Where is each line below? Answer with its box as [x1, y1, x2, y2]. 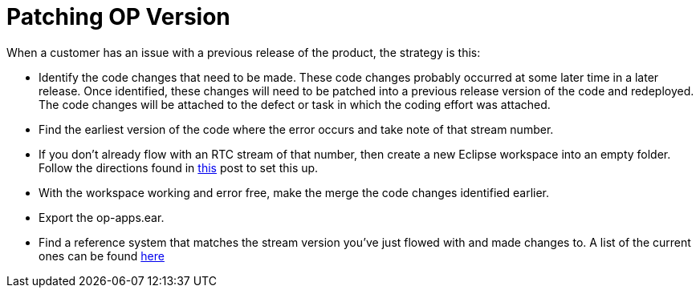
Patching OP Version [6, 3, 230, 30]
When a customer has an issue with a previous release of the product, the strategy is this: [6, 45, 481, 59]
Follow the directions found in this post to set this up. [39, 160, 319, 175]
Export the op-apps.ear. [39, 210, 165, 224]
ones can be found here [39, 248, 165, 263]
